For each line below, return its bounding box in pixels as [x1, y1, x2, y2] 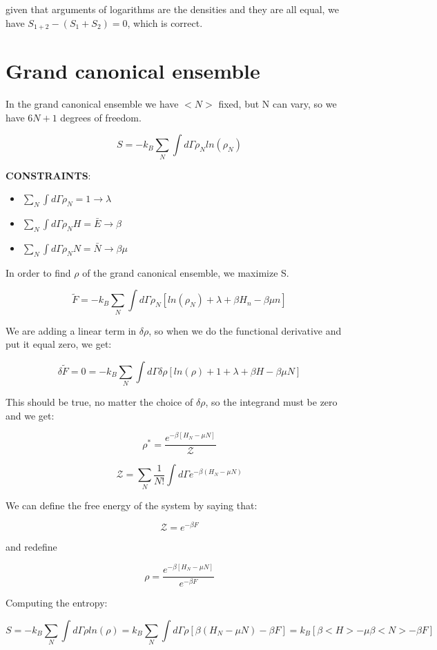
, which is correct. [127, 15, 203, 30]
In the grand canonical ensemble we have [6, 97, 179, 111]
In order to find [6, 265, 71, 279]
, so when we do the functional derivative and [148, 323, 342, 337]
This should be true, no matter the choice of [6, 395, 193, 409]
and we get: [6, 408, 55, 422]
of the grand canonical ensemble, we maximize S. [82, 265, 289, 279]
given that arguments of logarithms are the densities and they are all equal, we [6, 2, 340, 16]
